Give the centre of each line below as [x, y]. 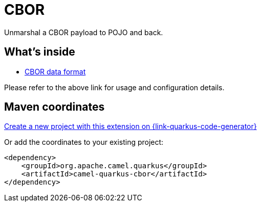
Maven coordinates [55, 107]
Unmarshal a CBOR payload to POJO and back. [84, 32]
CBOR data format [55, 71]
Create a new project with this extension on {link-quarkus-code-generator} [130, 126]
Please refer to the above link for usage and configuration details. [114, 87]
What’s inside [40, 52]
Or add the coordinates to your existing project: [84, 142]
